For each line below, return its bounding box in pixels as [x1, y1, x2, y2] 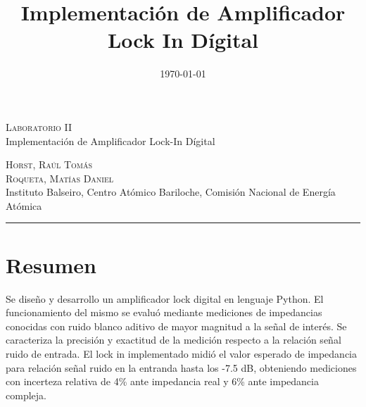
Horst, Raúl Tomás [6, 157, 93, 172]
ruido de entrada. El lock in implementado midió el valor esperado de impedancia [6, 346, 357, 361]
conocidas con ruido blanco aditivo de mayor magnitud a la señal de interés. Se [6, 318, 347, 333]
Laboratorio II [6, 119, 72, 134]
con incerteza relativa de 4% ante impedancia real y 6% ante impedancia [6, 374, 319, 389]
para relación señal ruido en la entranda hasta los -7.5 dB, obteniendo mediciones [6, 360, 357, 375]
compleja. [6, 387, 46, 402]
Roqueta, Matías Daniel [6, 170, 114, 185]
